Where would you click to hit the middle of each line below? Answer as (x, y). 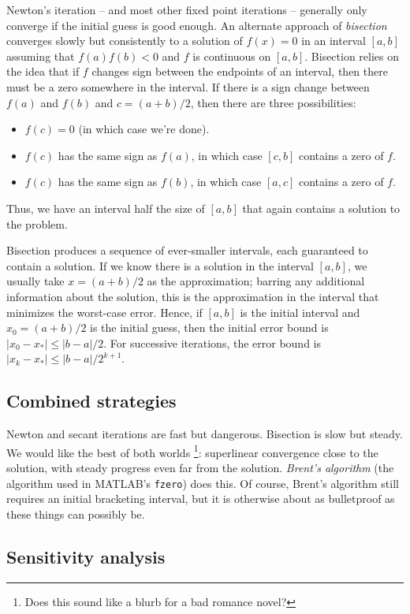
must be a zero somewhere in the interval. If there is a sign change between (188, 86)
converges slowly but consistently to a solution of (125, 41)
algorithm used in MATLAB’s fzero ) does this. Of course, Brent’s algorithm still (203, 483)
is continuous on (232, 56)
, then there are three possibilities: (273, 102)
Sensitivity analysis (86, 556)
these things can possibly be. (76, 514)
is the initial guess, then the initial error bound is (209, 327)
